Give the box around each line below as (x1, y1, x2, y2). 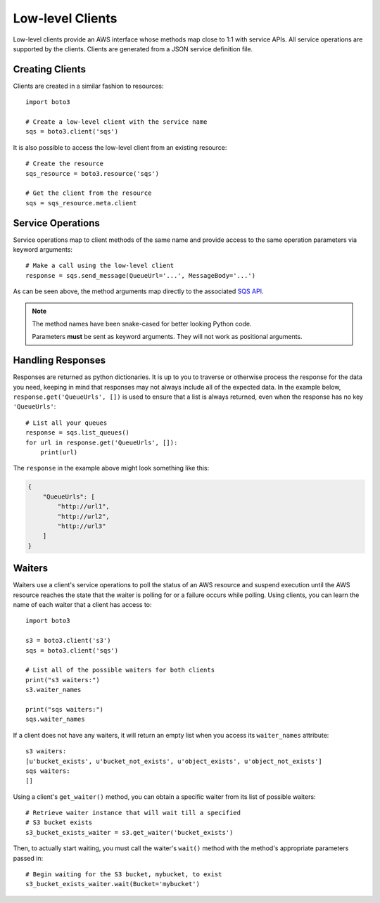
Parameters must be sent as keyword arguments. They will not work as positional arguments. (32, 333, 303, 341)
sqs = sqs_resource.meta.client (25, 199, 137, 207)
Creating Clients (13, 63, 86, 75)
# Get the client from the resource (25, 189, 152, 197)
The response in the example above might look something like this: (13, 464, 210, 473)
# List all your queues (25, 418, 108, 427)
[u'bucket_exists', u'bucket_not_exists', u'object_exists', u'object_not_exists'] (25, 757, 323, 765)
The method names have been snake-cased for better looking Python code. (32, 320, 252, 328)
